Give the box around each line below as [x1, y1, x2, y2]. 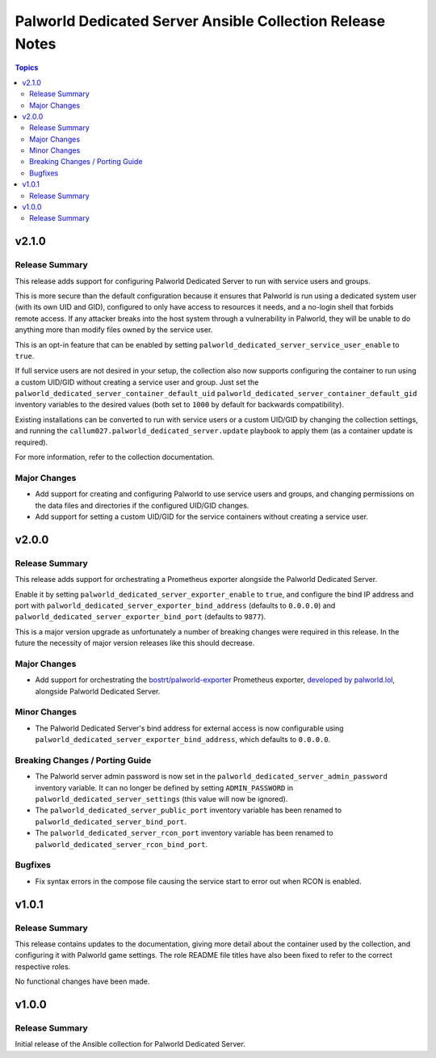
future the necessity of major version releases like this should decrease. [15, 639, 255, 648]
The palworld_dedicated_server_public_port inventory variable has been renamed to [35, 805, 342, 816]
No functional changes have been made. [15, 976, 150, 986]
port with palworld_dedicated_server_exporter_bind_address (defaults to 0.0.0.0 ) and [15, 601, 336, 610]
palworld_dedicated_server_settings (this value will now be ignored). [35, 795, 288, 804]
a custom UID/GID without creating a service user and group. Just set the [15, 377, 259, 387]
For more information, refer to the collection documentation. [15, 453, 215, 462]
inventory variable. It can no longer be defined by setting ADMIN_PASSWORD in [35, 782, 294, 792]
